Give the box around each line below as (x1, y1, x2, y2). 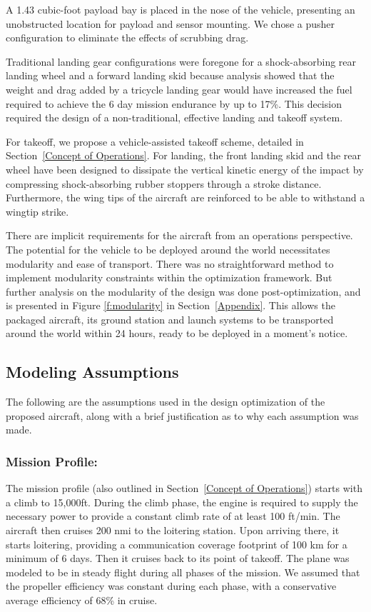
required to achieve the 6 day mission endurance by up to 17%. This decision (6, 96, 342, 111)
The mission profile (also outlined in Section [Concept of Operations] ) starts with (6, 481, 362, 496)
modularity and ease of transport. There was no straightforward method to (6, 256, 334, 271)
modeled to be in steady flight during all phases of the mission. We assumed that (6, 564, 360, 579)
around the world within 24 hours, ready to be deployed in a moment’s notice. (6, 326, 348, 341)
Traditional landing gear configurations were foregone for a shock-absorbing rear (6, 54, 357, 69)
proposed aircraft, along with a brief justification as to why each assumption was (6, 408, 359, 423)
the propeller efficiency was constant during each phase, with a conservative (6, 578, 337, 593)
